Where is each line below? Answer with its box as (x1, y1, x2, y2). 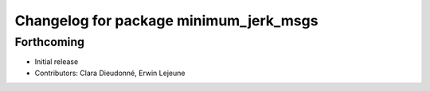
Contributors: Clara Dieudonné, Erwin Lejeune (34, 68, 186, 78)
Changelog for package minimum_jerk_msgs (14, 12, 319, 29)
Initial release (34, 57, 79, 66)
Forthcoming (14, 35, 85, 49)
